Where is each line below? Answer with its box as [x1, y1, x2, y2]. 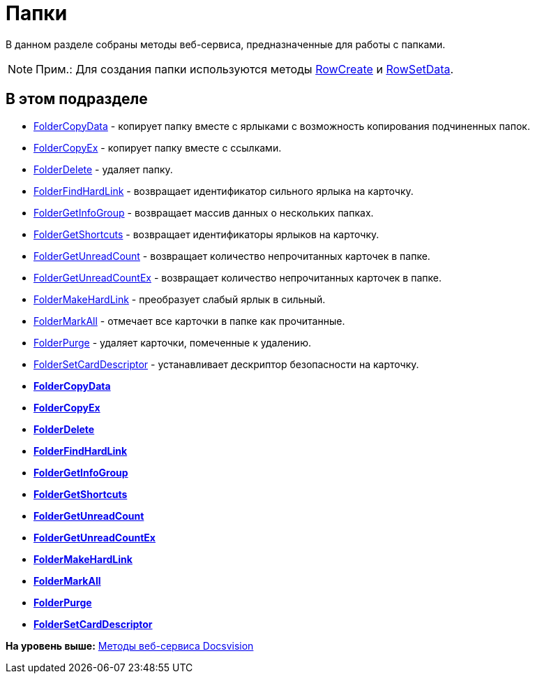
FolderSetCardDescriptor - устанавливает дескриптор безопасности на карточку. [33, 358, 419, 370]
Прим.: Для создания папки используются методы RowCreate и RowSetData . [36, 61, 454, 76]
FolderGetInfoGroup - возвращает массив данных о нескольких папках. [33, 206, 374, 219]
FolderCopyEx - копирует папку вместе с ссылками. [33, 141, 282, 154]
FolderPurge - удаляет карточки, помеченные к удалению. [33, 336, 311, 349]
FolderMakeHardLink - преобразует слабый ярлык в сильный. [33, 293, 326, 305]
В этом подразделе [6, 90, 148, 108]
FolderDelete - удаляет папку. [33, 163, 173, 175]
